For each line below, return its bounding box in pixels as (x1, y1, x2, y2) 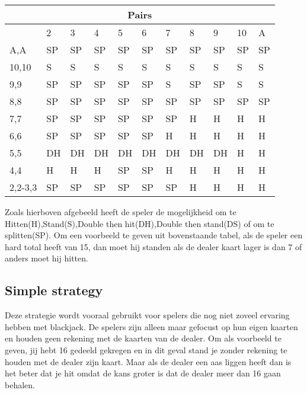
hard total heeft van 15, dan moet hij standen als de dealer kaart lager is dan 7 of (5, 240, 302, 253)
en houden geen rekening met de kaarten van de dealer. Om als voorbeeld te (5, 332, 282, 344)
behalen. (5, 378, 35, 391)
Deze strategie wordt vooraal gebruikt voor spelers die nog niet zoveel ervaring (5, 309, 290, 321)
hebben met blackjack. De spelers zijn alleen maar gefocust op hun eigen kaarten (5, 320, 298, 333)
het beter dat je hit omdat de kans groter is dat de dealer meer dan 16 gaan (5, 367, 281, 379)
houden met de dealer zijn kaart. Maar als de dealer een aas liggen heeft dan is (5, 355, 292, 368)
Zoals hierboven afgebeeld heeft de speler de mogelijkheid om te (5, 206, 236, 218)
